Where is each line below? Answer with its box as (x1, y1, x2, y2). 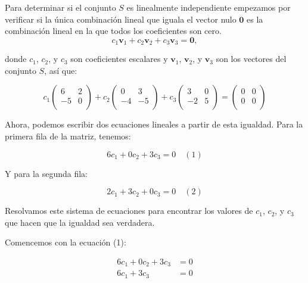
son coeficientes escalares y (70, 52, 168, 65)
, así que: (44, 64, 77, 76)
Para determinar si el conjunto (5, 1, 116, 13)
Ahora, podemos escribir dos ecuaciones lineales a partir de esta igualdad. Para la (5, 118, 303, 130)
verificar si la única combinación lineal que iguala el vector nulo (5, 13, 237, 25)
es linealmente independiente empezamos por (126, 1, 291, 13)
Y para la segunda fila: (5, 167, 88, 179)
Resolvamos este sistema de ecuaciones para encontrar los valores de (5, 204, 253, 217)
